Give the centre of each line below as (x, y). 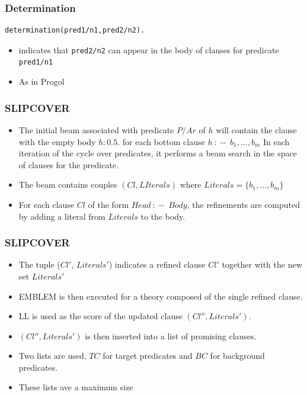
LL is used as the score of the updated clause (100, 316)
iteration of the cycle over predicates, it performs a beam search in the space (158, 153)
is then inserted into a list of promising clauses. (171, 335)
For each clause (47, 204)
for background (237, 356)
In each (276, 141)
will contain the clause (256, 129)
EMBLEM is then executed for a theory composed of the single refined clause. (161, 296)
